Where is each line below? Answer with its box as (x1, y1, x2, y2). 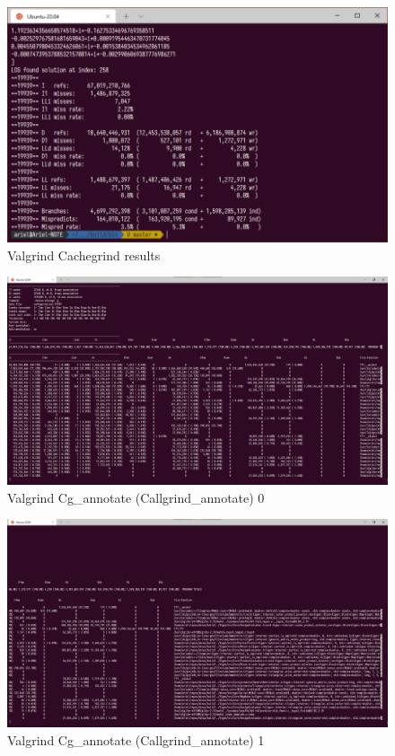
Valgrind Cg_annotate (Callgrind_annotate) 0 (7, 488, 265, 506)
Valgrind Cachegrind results (7, 245, 161, 264)
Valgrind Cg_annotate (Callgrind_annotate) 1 (7, 730, 265, 749)
